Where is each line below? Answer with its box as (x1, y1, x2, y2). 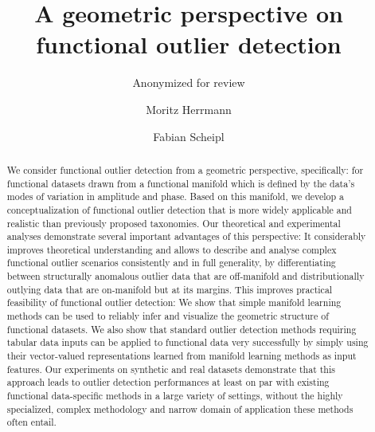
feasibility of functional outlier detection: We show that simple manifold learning (6, 296, 342, 309)
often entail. (6, 415, 57, 429)
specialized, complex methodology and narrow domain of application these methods (6, 402, 354, 415)
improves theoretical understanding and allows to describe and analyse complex (6, 242, 337, 256)
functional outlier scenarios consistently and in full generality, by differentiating (6, 256, 336, 269)
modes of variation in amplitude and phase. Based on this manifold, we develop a (6, 190, 345, 203)
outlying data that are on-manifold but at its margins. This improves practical (6, 282, 333, 296)
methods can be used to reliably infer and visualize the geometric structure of (6, 309, 329, 323)
